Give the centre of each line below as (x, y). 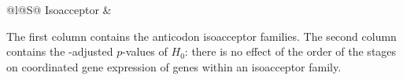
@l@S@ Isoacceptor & (59, 9)
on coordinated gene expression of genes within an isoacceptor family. (174, 66)
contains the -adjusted (60, 51)
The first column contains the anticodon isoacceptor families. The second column (201, 36)
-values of (145, 51)
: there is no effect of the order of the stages (290, 51)
